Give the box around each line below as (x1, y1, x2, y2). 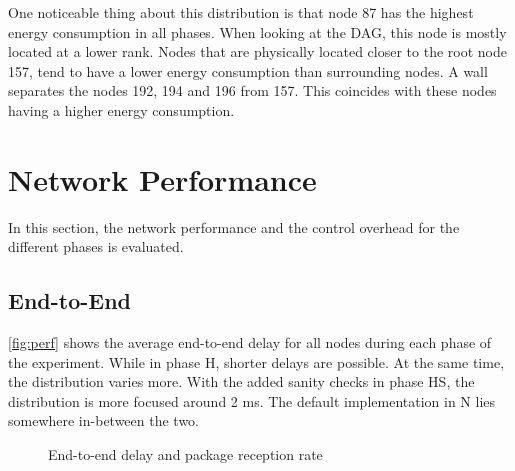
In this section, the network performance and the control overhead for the (8, 216, 460, 237)
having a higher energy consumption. (8, 99, 235, 120)
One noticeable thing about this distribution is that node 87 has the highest (8, 2, 474, 22)
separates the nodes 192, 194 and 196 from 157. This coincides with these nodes (8, 80, 497, 101)
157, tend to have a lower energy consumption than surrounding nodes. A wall (8, 60, 488, 81)
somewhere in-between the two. (8, 410, 200, 431)
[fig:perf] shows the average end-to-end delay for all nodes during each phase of (8, 332, 492, 353)
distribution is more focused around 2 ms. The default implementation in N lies (8, 390, 496, 411)
